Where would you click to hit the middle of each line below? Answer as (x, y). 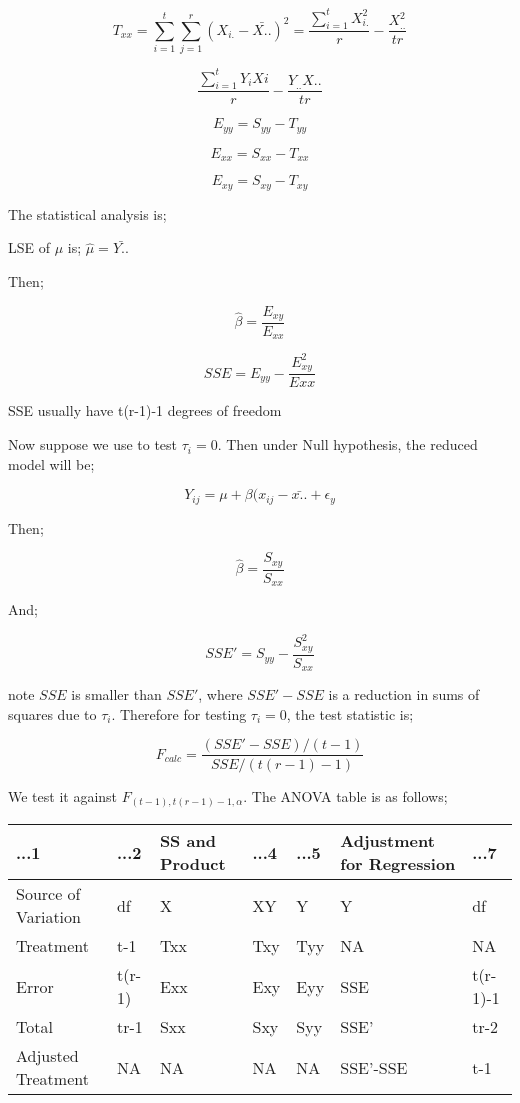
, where (220, 694)
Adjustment (387, 841)
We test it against (63, 795)
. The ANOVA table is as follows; (345, 795)
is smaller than (116, 694)
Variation (48, 917)
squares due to (52, 713)
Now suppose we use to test (93, 444)
